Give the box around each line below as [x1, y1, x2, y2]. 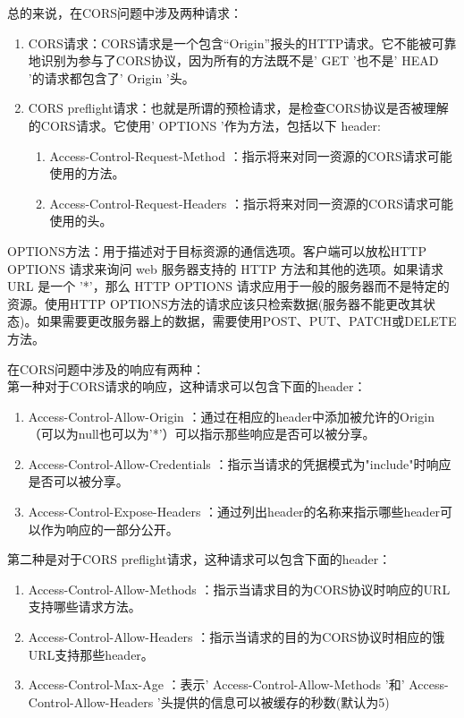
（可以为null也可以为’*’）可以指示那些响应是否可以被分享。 [28, 424, 375, 443]
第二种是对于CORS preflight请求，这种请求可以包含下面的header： [7, 550, 392, 568]
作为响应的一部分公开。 [40, 519, 179, 538]
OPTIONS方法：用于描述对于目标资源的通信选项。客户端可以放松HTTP [7, 241, 427, 260]
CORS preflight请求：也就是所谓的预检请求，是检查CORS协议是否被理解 [28, 98, 449, 117]
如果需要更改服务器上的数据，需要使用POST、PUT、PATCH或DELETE [37, 312, 457, 330]
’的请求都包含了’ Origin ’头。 [28, 68, 195, 87]
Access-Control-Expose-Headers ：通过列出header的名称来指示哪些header [28, 502, 441, 521]
